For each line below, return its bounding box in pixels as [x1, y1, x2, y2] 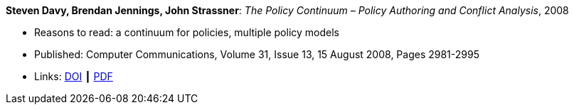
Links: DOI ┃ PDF [34, 70, 113, 82]
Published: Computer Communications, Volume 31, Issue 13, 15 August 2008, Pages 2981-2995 [34, 48, 479, 60]
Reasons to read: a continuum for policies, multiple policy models [34, 26, 339, 38]
